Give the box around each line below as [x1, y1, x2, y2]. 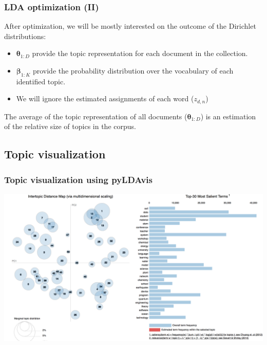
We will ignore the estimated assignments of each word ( [16, 93, 194, 104]
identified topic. [16, 76, 66, 86]
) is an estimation [200, 111, 256, 121]
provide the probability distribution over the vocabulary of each [32, 65, 234, 76]
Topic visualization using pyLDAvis [4, 173, 153, 186]
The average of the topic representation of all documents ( [4, 111, 187, 121]
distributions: [4, 30, 46, 41]
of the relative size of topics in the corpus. [4, 121, 136, 132]
